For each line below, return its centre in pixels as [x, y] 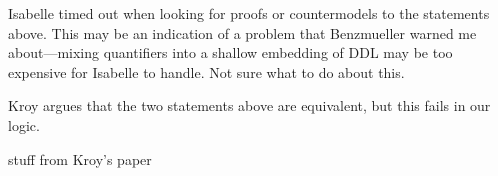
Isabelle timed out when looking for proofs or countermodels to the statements [249, 13]
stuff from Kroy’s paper [80, 158]
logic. [24, 124]
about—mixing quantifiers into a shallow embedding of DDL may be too [230, 52]
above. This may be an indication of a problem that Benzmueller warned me [242, 32]
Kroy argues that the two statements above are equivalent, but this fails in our [249, 105]
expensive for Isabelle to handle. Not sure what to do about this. [206, 71]
